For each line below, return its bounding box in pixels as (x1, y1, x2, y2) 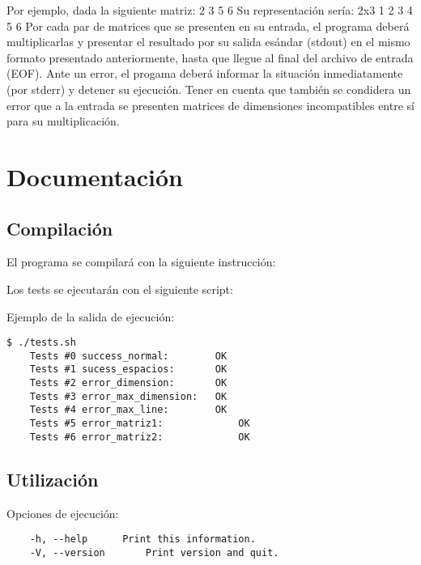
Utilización (6, 466, 99, 491)
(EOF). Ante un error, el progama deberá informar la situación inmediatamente (6, 65, 403, 82)
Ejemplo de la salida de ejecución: (6, 308, 175, 325)
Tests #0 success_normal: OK (29, 350, 228, 362)
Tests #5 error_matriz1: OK (29, 418, 250, 430)
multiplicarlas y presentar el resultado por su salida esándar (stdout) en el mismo (6, 33, 410, 50)
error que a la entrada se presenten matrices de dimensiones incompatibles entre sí (6, 96, 415, 113)
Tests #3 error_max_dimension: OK (29, 390, 228, 402)
